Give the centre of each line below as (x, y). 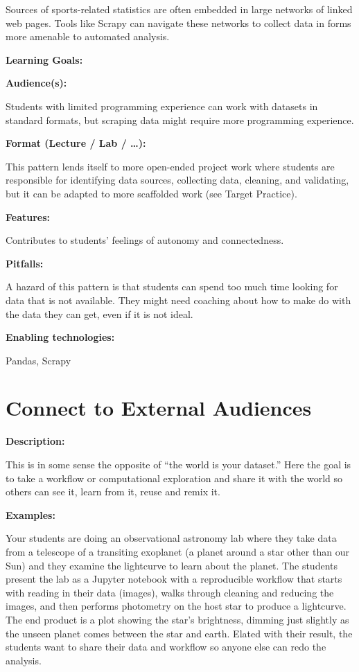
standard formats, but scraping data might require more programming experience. (180, 120)
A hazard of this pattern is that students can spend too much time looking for (172, 286)
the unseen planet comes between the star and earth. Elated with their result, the (179, 633)
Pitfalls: (25, 263)
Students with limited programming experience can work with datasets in (162, 106)
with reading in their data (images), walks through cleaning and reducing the (170, 592)
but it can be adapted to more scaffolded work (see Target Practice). (151, 193)
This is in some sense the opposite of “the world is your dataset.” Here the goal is (178, 464)
